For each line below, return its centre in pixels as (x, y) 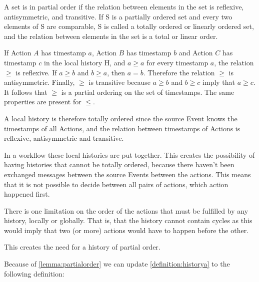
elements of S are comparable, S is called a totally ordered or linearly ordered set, (129, 26)
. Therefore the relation (179, 72)
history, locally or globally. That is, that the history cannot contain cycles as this (128, 220)
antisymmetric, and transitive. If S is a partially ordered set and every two (118, 16)
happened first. (27, 194)
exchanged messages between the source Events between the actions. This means (127, 174)
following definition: (34, 273)
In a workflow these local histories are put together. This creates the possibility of (129, 154)
